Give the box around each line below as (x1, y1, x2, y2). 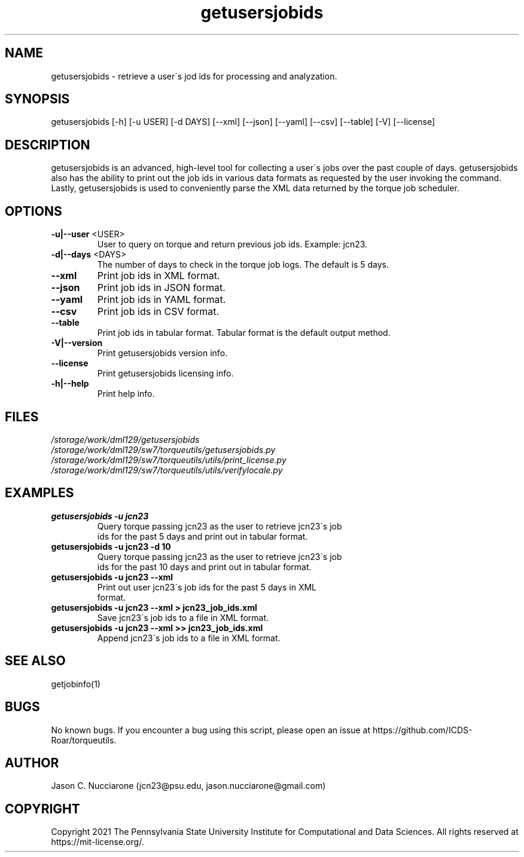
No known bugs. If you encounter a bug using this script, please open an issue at (51, 724, 371, 735)
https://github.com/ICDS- (372, 724, 473, 735)
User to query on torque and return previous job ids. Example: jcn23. (97, 239, 368, 250)
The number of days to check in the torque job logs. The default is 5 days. (97, 259, 389, 270)
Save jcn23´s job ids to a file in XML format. (97, 612, 269, 623)
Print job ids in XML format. (97, 270, 220, 282)
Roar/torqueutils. (51, 734, 117, 745)
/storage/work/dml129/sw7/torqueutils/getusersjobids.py (51, 444, 276, 455)
